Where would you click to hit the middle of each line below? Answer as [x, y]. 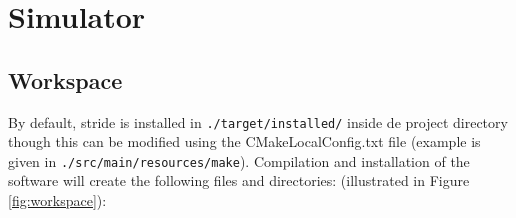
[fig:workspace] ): [57, 200]
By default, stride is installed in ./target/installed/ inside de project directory [258, 121]
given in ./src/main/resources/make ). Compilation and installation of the [239, 160]
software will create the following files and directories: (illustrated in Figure [239, 180]
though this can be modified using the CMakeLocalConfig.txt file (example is [244, 141]
